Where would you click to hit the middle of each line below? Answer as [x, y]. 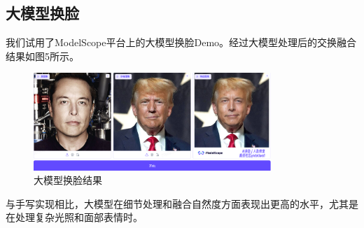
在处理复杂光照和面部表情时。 [74, 217]
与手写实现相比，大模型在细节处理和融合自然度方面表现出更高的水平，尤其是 [182, 203]
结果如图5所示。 [42, 56]
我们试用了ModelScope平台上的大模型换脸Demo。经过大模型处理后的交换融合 [181, 42]
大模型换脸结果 [68, 180]
